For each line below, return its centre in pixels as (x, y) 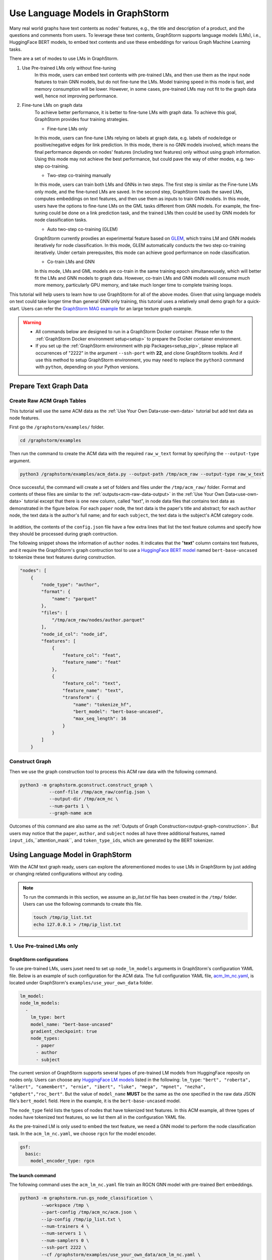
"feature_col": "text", (91, 683)
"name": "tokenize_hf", (103, 705)
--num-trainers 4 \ (65, 1226)
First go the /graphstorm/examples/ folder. (57, 427)
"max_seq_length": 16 (100, 719)
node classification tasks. (61, 220)
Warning (32, 322)
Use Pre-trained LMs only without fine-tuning (69, 68)
